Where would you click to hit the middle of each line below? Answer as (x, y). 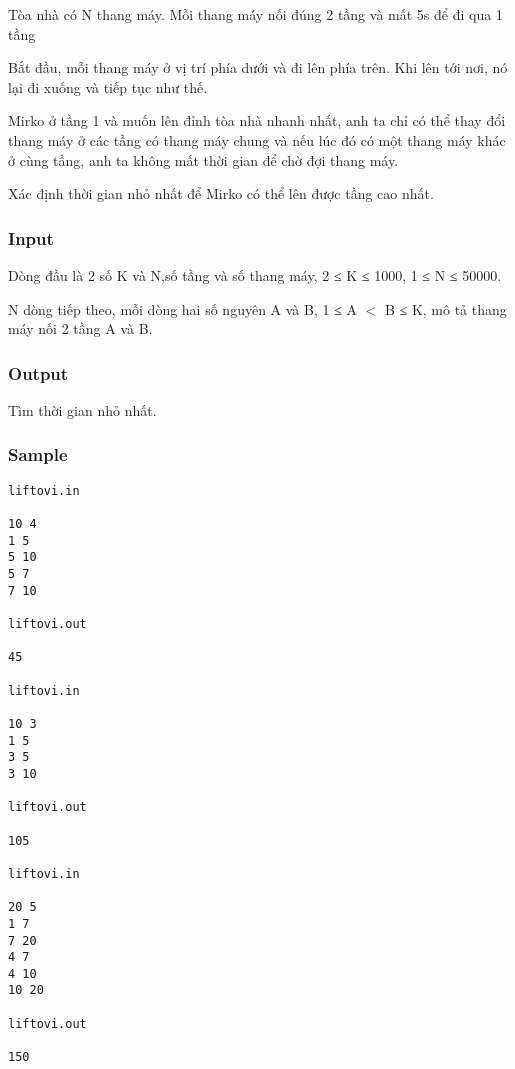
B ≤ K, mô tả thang (445, 308)
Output (38, 372)
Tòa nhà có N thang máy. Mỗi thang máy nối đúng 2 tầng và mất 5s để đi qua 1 (255, 14)
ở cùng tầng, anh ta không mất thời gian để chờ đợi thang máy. (203, 159)
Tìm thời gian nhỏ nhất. (82, 409)
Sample (38, 454)
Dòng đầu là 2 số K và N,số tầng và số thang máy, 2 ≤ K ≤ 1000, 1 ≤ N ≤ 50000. (255, 274)
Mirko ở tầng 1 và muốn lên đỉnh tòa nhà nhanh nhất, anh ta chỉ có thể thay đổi (257, 120)
